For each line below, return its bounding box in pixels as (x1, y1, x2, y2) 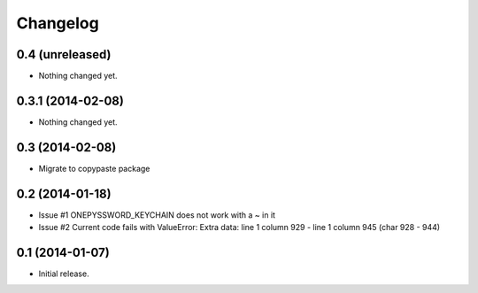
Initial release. (38, 268, 89, 279)
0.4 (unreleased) (16, 47, 112, 62)
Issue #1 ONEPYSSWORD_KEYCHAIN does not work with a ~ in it (38, 209, 276, 220)
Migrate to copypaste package (38, 163, 150, 173)
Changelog (16, 13, 99, 33)
